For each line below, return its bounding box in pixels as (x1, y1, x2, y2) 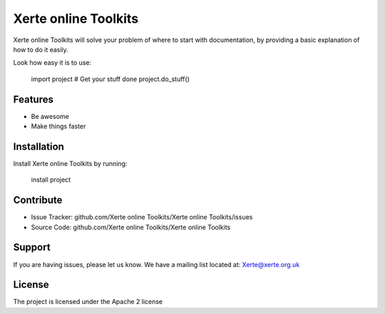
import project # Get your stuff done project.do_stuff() (31, 75, 190, 83)
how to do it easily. (13, 45, 69, 53)
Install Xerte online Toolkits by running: (13, 159, 128, 167)
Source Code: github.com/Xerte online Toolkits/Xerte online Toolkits (31, 223, 231, 231)
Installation (13, 140, 64, 152)
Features (13, 93, 53, 105)
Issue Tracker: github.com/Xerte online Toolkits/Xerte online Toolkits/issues (31, 213, 253, 221)
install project (31, 175, 71, 184)
